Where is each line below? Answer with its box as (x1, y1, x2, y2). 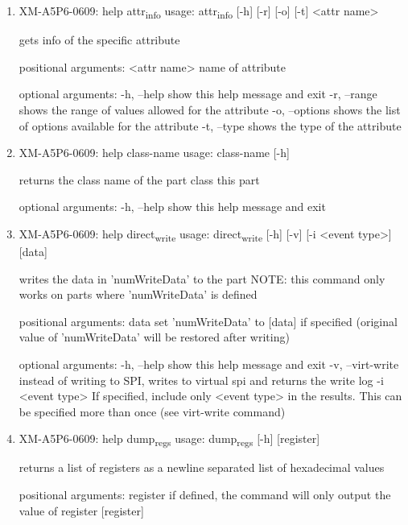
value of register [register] (19, 502, 144, 519)
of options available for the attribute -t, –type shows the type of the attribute (19, 117, 402, 134)
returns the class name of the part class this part (19, 171, 260, 188)
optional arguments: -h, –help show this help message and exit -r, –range (19, 85, 377, 102)
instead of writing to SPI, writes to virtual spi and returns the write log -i (19, 371, 384, 388)
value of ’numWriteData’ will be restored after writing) (19, 329, 290, 345)
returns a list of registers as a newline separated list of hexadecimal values (19, 459, 385, 476)
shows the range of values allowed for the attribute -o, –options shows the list (19, 101, 401, 118)
